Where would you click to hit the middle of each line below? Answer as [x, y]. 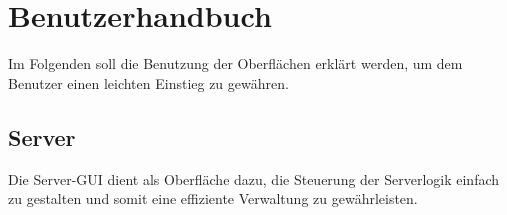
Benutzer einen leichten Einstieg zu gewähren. [148, 82]
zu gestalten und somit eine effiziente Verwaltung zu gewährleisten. [213, 198]
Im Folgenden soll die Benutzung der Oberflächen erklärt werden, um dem [235, 63]
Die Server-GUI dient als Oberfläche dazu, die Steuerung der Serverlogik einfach [254, 178]
